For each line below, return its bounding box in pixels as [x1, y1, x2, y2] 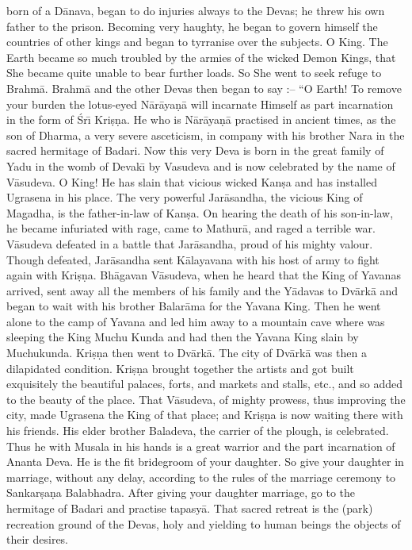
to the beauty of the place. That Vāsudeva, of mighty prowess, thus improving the [6, 390, 406, 407]
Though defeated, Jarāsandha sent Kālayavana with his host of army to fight [6, 251, 380, 267]
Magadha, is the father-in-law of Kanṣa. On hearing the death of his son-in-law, [6, 204, 394, 221]
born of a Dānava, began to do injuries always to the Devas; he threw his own [6, 2, 385, 18]
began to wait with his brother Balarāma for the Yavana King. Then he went [6, 298, 381, 314]
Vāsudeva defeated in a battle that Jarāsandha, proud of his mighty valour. [6, 235, 373, 252]
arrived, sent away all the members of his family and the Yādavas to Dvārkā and [6, 282, 399, 298]
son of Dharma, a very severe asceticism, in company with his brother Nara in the [6, 126, 405, 143]
